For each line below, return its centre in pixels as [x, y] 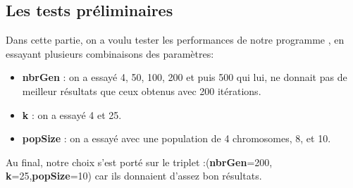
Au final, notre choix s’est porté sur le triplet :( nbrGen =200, [139, 162]
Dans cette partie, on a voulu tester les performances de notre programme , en [175, 40]
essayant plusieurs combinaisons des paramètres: [110, 53]
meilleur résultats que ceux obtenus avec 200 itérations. [142, 90]
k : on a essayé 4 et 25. [72, 114]
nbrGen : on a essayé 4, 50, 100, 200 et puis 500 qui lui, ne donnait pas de [185, 77]
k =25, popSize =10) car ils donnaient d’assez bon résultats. [134, 176]
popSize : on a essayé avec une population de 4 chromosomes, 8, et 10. [176, 138]
